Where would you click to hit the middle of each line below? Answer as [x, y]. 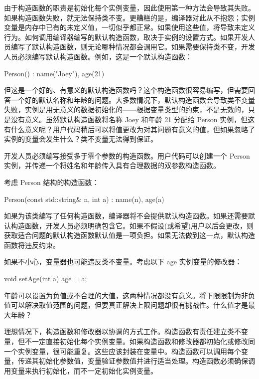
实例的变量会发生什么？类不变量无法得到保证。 [81, 139]
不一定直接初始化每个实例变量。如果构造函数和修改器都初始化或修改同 [140, 341]
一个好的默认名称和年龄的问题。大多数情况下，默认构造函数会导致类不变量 [133, 99]
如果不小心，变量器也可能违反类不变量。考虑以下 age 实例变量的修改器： [123, 262]
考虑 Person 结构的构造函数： [52, 182]
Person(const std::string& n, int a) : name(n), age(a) [84, 199]
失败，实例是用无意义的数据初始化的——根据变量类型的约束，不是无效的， [126, 109]
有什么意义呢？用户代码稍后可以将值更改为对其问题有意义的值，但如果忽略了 [129, 129]
